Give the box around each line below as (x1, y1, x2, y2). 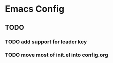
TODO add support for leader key (5, 38, 87, 45)
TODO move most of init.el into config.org (5, 51, 108, 58)
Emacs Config (5, 3, 65, 15)
